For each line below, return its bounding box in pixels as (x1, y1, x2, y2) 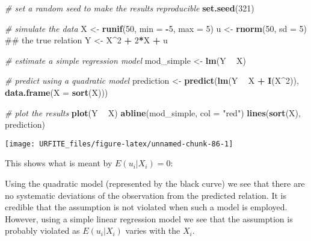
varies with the (125, 224, 180, 237)
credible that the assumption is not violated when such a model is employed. (5, 201, 288, 213)
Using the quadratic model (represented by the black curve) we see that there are (5, 177, 305, 189)
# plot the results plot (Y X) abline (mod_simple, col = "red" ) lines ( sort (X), (5, 106, 301, 119)
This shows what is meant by (5, 157, 112, 169)
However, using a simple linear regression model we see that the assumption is (5, 212, 293, 225)
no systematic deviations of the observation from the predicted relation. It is (5, 189, 286, 201)
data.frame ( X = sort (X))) (5, 86, 108, 98)
